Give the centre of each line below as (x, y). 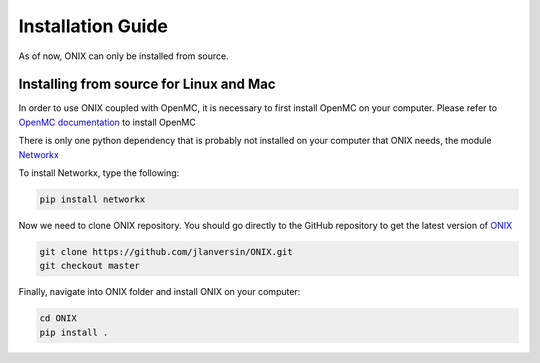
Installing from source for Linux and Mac (147, 84)
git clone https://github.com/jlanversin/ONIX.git (166, 251)
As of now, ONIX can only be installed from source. (123, 56)
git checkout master (89, 266)
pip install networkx (92, 199)
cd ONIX (58, 318)
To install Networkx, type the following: (99, 173)
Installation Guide (93, 26)
